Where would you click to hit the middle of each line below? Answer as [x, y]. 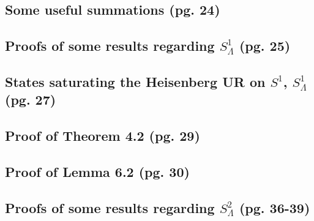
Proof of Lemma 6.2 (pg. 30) [97, 171]
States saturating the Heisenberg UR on [135, 81]
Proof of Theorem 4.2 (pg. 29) [103, 136]
